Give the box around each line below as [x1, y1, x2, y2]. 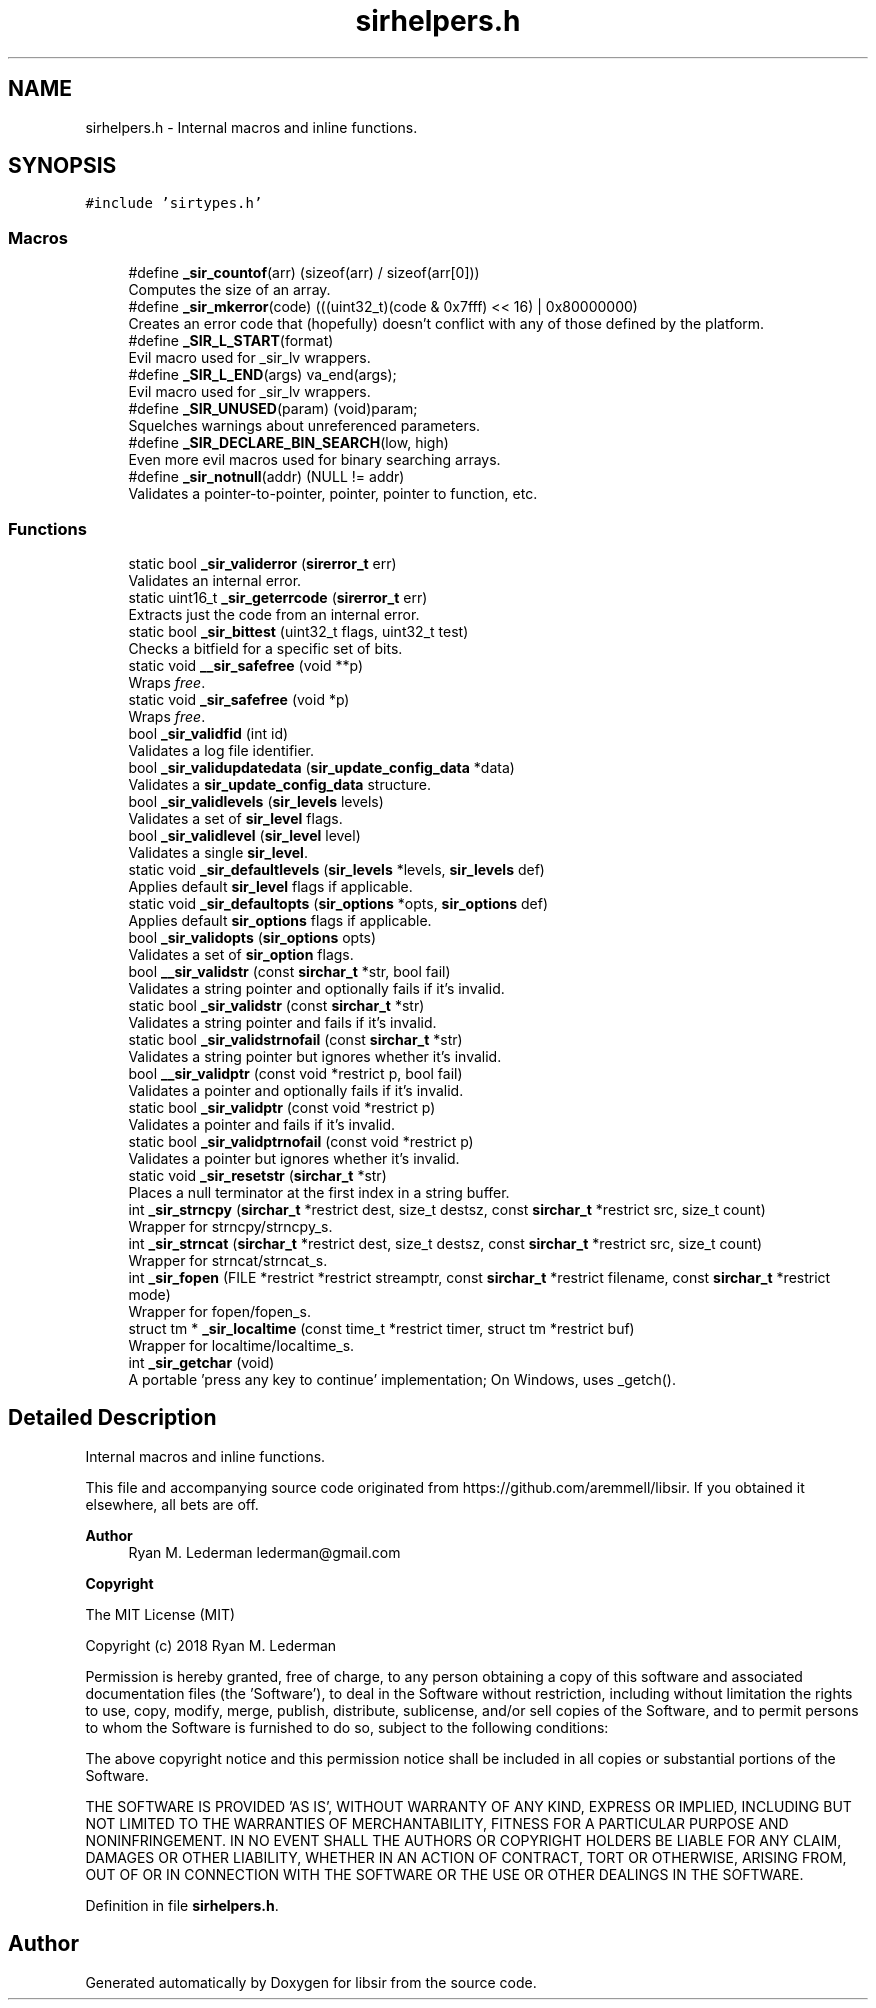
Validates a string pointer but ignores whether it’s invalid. [128, 1047, 502, 1065]
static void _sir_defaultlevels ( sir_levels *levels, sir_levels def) [128, 860, 545, 878]
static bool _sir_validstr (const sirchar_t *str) [128, 996, 425, 1014]
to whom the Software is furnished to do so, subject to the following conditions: [85, 1718, 609, 1736]
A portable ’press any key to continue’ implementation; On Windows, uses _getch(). [128, 1370, 676, 1388]
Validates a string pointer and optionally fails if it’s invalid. [128, 979, 505, 997]
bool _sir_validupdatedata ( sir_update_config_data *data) [128, 758, 515, 776]
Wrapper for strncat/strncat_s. [128, 1251, 328, 1269]
